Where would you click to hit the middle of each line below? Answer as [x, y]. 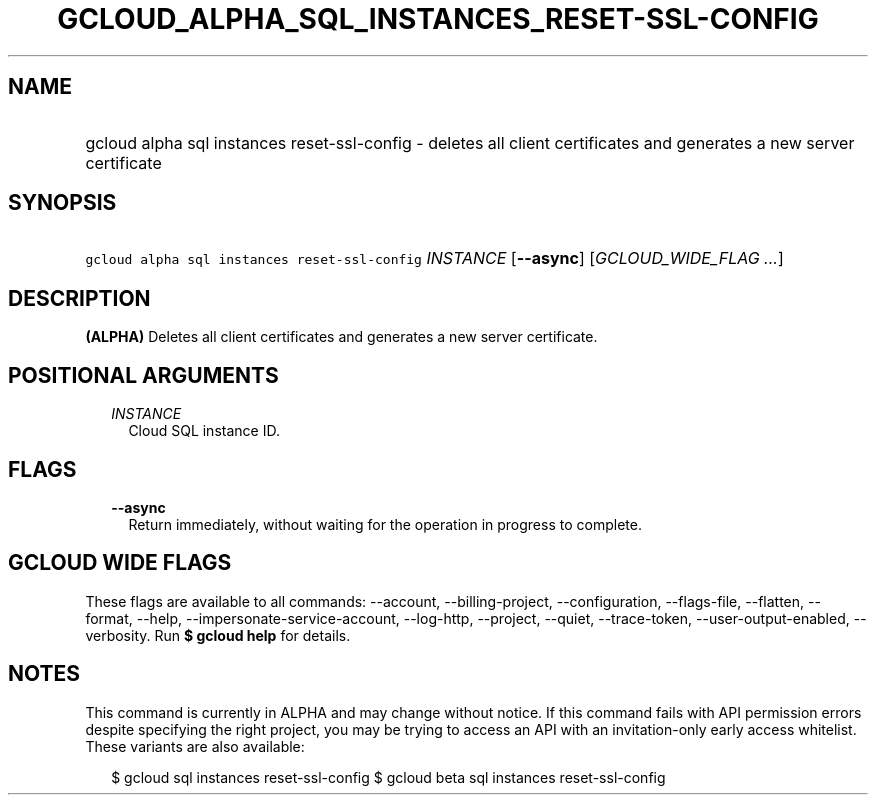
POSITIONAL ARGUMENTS [143, 375]
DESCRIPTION [79, 298]
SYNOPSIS [62, 203]
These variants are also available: [195, 746]
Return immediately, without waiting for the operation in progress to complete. [385, 524]
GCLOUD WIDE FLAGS [120, 563]
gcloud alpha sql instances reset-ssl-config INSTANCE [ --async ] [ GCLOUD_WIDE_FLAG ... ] [434, 258]
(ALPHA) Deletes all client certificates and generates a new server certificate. [341, 337]
